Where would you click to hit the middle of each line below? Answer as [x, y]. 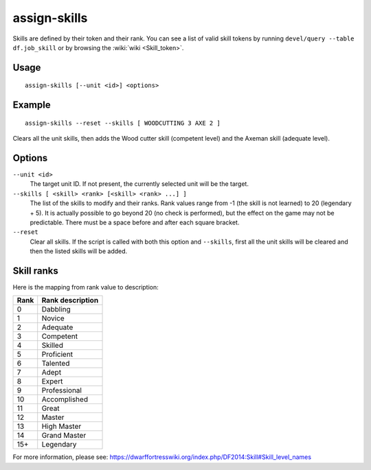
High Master [61, 427]
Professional [62, 390]
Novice [53, 318]
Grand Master [64, 436]
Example [32, 105]
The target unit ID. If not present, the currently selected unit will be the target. [139, 184]
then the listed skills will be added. [79, 251]
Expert [52, 381]
